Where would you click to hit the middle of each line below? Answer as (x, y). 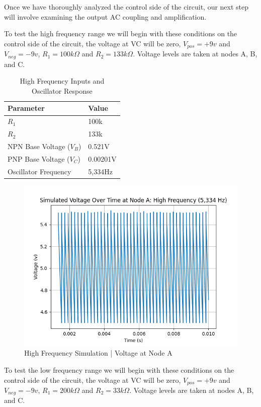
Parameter (26, 108)
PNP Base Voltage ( (39, 158)
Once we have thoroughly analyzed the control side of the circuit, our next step (126, 7)
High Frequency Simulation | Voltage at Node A (98, 353)
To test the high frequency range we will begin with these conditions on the (121, 33)
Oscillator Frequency (39, 171)
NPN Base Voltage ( (39, 146)
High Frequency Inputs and (62, 81)
